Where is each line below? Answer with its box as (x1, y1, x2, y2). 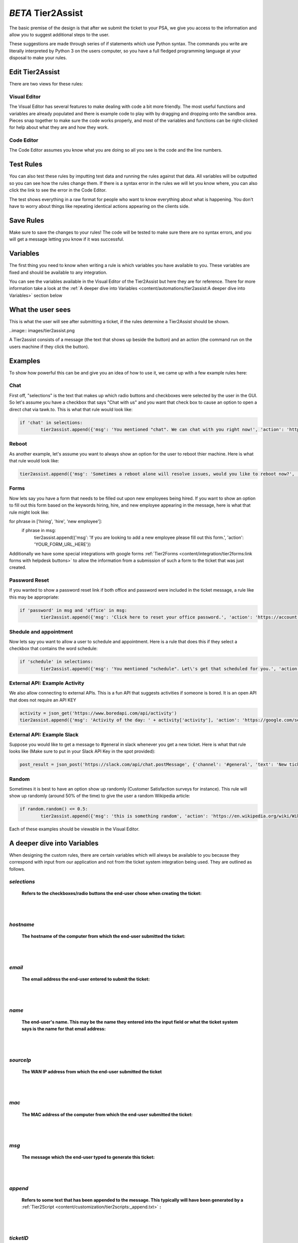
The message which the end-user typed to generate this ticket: (21, 1154, 155, 1160)
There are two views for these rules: (9, 81, 83, 87)
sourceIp (9, 1057, 31, 1064)
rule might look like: (9, 509, 50, 515)
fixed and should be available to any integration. (9, 269, 108, 275)
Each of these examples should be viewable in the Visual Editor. (9, 826, 140, 832)
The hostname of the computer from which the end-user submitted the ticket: (21, 933, 186, 939)
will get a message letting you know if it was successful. (9, 236, 124, 242)
